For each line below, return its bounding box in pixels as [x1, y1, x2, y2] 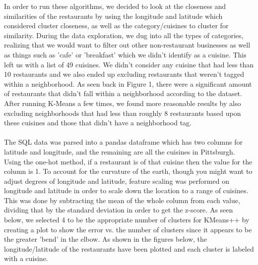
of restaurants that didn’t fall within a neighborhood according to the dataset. [4, 88, 242, 99]
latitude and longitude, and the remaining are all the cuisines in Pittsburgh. [4, 146, 235, 157]
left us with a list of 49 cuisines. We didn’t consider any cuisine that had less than [4, 59, 254, 69]
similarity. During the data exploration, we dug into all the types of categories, [4, 30, 244, 40]
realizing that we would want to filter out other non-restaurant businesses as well [4, 40, 251, 50]
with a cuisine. [4, 253, 48, 264]
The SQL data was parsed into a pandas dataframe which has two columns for [4, 137, 243, 147]
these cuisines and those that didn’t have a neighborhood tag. [4, 117, 192, 128]
